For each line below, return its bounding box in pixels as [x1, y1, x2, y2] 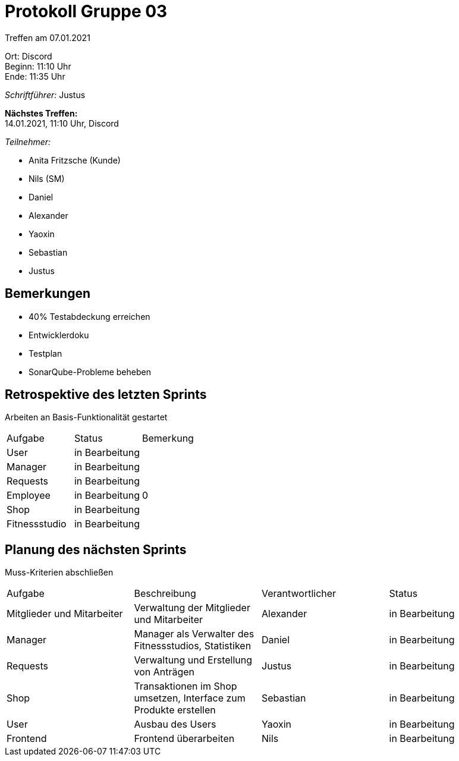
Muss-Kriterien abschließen [5, 567, 114, 578]
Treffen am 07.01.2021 [5, 32, 90, 43]
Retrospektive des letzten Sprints [5, 387, 207, 402]
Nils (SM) [29, 173, 65, 184]
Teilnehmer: [5, 136, 51, 147]
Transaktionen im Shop [134, 680, 237, 693]
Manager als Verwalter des [134, 628, 254, 640]
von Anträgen [134, 666, 195, 678]
